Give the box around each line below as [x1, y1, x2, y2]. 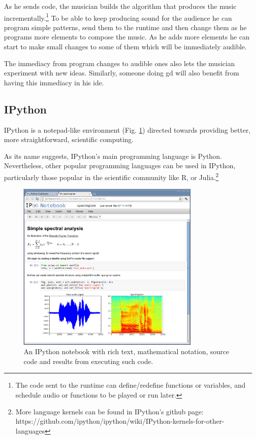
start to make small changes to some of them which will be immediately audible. [4, 41, 247, 52]
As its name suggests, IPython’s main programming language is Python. [4, 150, 222, 161]
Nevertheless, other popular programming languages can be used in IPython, [4, 160, 236, 171]
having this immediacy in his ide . [4, 77, 104, 87]
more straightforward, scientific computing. [4, 134, 134, 145]
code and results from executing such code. [24, 356, 153, 366]
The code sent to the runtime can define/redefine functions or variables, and [15, 380, 246, 390]
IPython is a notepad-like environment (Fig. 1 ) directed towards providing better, [4, 124, 251, 135]
